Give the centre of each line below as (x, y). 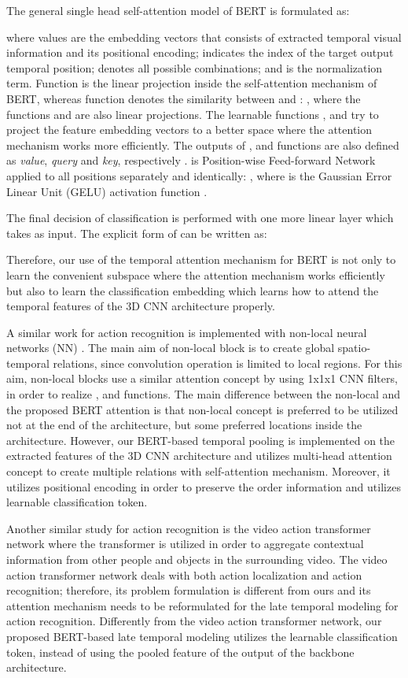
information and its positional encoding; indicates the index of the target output (200, 52)
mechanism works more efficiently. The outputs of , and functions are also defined (203, 144)
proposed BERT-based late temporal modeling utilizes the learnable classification (202, 636)
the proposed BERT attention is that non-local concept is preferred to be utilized (202, 409)
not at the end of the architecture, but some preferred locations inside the (184, 425)
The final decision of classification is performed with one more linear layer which (200, 218)
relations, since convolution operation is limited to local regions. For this (228, 363)
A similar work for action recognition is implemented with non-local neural (187, 332)
